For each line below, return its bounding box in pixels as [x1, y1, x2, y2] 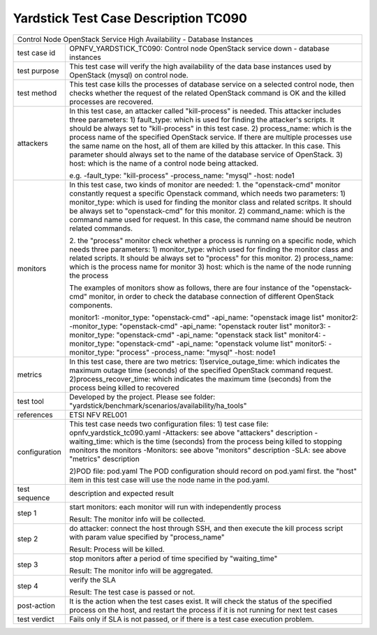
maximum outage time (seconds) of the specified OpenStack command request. [69, 365, 333, 375]
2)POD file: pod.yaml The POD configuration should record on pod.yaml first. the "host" [69, 466, 357, 476]
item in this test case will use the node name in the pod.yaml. [69, 475, 270, 485]
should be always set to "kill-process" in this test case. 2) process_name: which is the [69, 123, 352, 133]
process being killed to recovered [69, 383, 179, 393]
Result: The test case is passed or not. [69, 587, 195, 597]
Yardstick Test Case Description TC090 [13, 10, 248, 26]
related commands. [69, 224, 133, 233]
